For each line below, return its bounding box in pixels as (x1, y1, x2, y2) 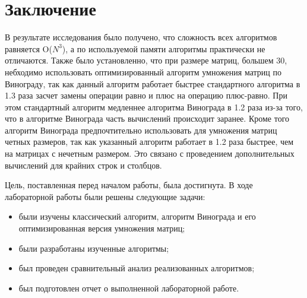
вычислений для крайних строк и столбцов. (5, 158, 162, 171)
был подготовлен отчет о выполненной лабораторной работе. (18, 281, 239, 294)
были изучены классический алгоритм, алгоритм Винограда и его (18, 210, 256, 223)
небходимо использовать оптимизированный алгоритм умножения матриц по (5, 65, 281, 78)
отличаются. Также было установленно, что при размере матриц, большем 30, (5, 54, 287, 66)
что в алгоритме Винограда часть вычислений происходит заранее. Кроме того (5, 112, 290, 125)
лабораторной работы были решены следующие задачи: (5, 190, 205, 202)
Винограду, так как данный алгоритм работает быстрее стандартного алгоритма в (5, 77, 300, 90)
